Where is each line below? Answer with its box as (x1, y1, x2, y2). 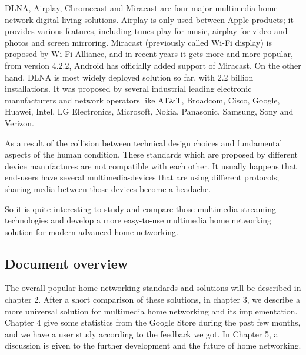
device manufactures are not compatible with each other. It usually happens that (5, 159, 297, 172)
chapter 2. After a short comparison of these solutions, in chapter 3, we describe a (5, 293, 300, 306)
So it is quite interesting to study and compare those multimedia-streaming (5, 202, 276, 215)
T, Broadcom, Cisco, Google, (175, 93, 280, 106)
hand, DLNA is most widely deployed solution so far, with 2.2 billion (5, 71, 254, 83)
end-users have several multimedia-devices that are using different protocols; (5, 171, 280, 183)
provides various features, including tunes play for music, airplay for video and (5, 25, 288, 37)
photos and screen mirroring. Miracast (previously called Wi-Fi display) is (5, 36, 272, 48)
